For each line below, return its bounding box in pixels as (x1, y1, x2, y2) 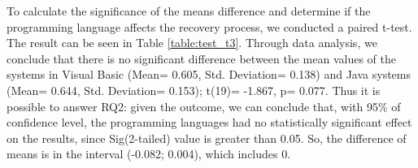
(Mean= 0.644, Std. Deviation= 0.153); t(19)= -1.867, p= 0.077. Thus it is (7, 81, 381, 98)
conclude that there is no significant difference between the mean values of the (7, 50, 396, 67)
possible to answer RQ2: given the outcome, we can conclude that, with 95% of (7, 97, 401, 114)
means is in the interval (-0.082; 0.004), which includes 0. (7, 145, 291, 162)
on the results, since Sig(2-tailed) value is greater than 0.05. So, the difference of (7, 129, 407, 146)
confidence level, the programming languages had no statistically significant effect (7, 114, 412, 131)
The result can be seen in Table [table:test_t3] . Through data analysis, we (7, 34, 377, 51)
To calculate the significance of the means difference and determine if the (7, 2, 371, 19)
